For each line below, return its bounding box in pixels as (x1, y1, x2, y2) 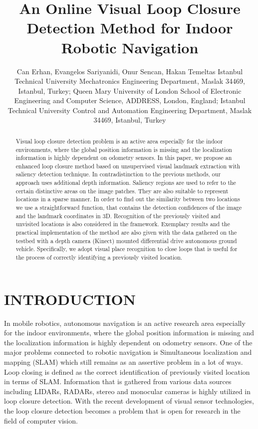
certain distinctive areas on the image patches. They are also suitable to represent (15, 186, 229, 195)
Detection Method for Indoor (26, 17, 233, 38)
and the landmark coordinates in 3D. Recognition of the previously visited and (15, 211, 221, 220)
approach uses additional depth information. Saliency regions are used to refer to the (15, 178, 236, 187)
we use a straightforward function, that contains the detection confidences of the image (15, 203, 242, 212)
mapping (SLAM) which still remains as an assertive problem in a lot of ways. (4, 357, 243, 367)
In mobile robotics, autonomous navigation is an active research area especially (4, 317, 246, 328)
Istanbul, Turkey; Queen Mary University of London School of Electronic (18, 85, 242, 96)
